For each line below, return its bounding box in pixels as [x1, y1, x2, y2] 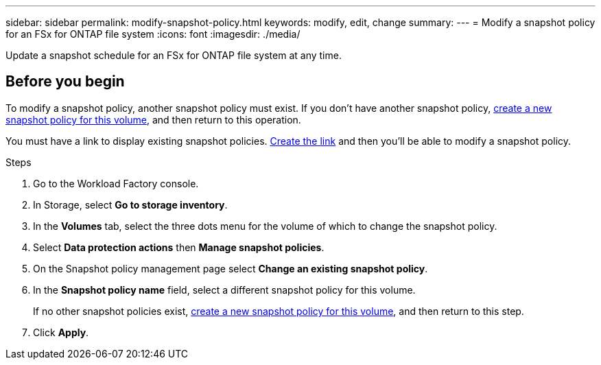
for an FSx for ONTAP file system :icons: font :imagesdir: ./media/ [5, 28, 300, 40]
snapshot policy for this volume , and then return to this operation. [5, 113, 301, 126]
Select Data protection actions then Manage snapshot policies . [33, 241, 325, 253]
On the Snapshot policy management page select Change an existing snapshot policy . [33, 262, 428, 274]
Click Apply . [33, 326, 89, 338]
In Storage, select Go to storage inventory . [33, 198, 228, 211]
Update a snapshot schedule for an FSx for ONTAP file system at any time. [5, 49, 342, 61]
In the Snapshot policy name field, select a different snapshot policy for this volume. [33, 283, 416, 296]
